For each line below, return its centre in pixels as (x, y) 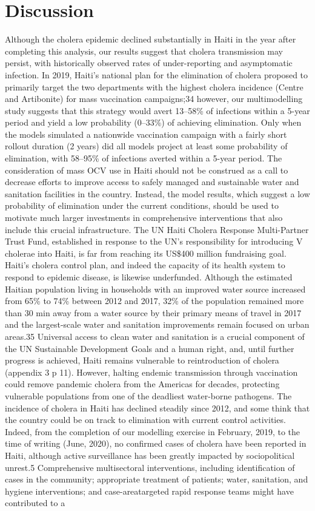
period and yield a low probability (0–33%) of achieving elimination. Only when (153, 122)
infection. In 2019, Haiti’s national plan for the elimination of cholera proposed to (157, 74)
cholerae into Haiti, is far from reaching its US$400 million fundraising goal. (146, 253)
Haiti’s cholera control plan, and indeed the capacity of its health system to (145, 265)
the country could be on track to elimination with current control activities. (145, 420)
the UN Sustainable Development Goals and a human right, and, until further (150, 348)
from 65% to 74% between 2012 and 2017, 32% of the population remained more (154, 301)
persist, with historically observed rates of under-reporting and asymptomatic (149, 63)
